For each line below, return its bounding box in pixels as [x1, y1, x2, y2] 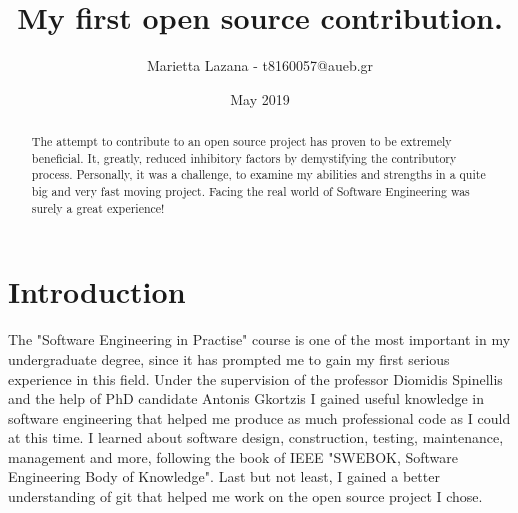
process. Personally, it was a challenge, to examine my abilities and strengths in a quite [31, 166, 486, 183]
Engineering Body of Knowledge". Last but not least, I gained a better [8, 466, 440, 487]
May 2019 [230, 88, 290, 109]
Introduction [8, 271, 186, 312]
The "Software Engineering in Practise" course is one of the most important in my [8, 329, 511, 350]
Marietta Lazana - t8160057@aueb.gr [146, 55, 374, 76]
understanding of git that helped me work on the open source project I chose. [8, 486, 483, 507]
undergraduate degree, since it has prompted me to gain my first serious [8, 348, 450, 369]
